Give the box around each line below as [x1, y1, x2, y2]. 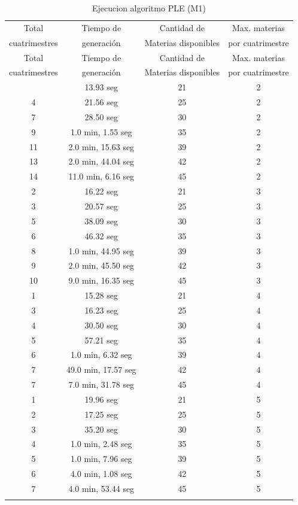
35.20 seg [84, 422, 118, 435]
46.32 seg [84, 229, 118, 242]
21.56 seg [84, 96, 118, 108]
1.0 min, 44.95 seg [68, 244, 135, 257]
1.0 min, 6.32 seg [70, 348, 132, 361]
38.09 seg [84, 214, 118, 227]
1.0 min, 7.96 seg [70, 452, 132, 465]
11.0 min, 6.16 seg [68, 170, 135, 182]
